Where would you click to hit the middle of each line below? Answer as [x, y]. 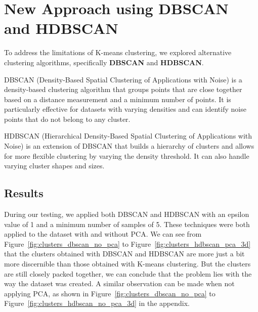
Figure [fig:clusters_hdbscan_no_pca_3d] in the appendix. [97, 303]
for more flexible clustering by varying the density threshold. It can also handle [127, 155]
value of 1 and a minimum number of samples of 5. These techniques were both [127, 224]
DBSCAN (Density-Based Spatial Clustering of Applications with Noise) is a [123, 79]
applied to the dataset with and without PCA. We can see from [103, 234]
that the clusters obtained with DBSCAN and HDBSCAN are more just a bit [124, 254]
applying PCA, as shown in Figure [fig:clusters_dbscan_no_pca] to [110, 293]
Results [24, 193]
